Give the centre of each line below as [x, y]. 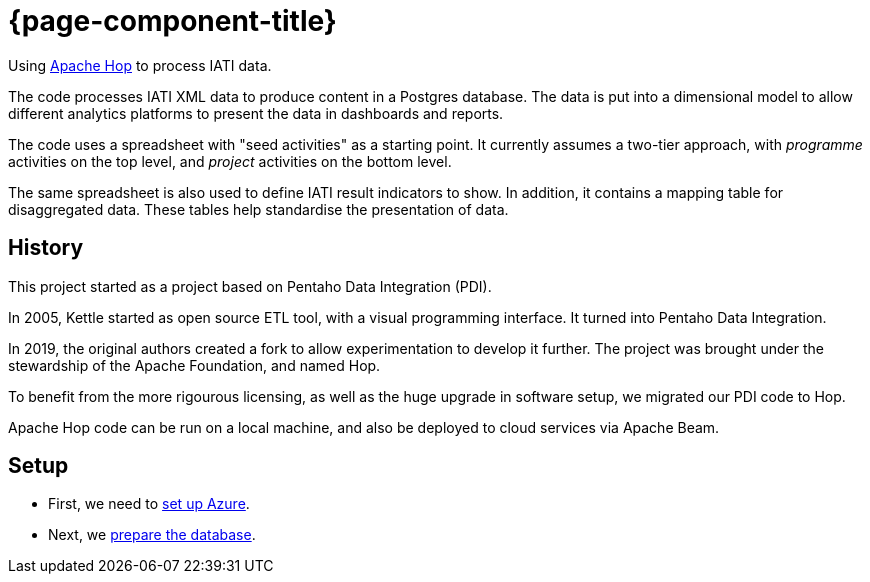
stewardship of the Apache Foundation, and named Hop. [194, 365]
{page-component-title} [172, 21]
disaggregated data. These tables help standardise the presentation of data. [258, 209]
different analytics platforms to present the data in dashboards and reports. [256, 113]
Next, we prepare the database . [152, 535]
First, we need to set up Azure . [149, 504]
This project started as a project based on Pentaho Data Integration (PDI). [250, 286]
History [46, 248]
